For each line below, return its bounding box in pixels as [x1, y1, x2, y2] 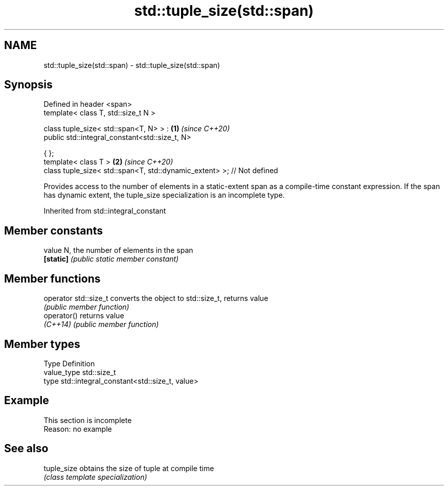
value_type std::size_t [43, 367, 116, 377]
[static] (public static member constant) [43, 254, 179, 264]
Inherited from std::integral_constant [43, 206, 166, 216]
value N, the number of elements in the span [43, 246, 193, 255]
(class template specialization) [43, 472, 147, 481]
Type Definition [43, 359, 95, 368]
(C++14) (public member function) [43, 320, 159, 329]
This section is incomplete [43, 415, 132, 425]
